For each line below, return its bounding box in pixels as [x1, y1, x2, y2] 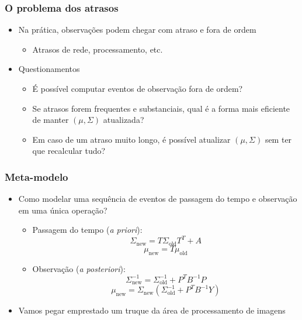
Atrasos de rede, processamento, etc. [32, 43, 163, 55]
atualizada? [103, 113, 144, 126]
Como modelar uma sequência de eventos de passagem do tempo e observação [18, 192, 297, 205]
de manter [32, 113, 69, 126]
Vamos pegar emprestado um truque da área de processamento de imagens [18, 304, 286, 316]
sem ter [265, 133, 292, 145]
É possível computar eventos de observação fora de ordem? [32, 82, 243, 94]
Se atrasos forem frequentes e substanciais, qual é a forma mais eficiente [32, 102, 290, 114]
